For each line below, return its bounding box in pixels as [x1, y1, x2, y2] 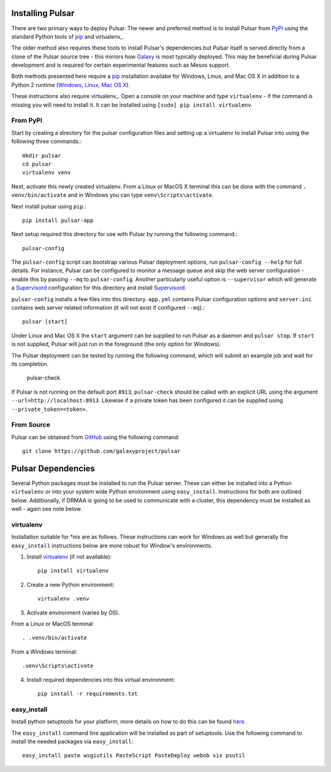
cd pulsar [22, 160, 51, 167]
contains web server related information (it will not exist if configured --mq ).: [11, 304, 205, 311]
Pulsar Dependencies [11, 463, 95, 473]
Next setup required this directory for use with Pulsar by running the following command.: [11, 231, 238, 238]
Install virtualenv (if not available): [26, 553, 112, 560]
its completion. [11, 360, 49, 367]
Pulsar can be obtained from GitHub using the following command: [11, 433, 180, 441]
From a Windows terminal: [11, 648, 78, 655]
